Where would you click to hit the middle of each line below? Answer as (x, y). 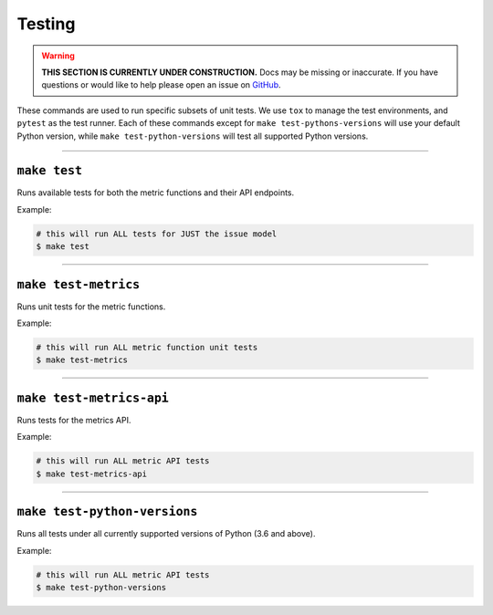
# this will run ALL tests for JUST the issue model (157, 234)
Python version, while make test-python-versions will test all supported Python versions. (193, 136)
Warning (58, 56)
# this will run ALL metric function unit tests (147, 348)
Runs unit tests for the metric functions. (91, 307)
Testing (46, 24)
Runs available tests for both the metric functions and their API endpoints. (156, 193)
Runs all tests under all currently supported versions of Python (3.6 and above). (166, 534)
